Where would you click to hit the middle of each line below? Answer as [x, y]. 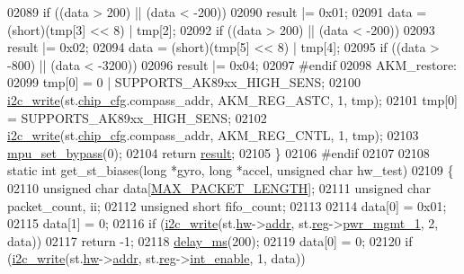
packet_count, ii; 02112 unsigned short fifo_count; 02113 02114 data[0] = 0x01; [227, 205]
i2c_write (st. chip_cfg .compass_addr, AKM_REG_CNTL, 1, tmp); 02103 [213, 135]
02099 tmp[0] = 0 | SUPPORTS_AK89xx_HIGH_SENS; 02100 [184, 82]
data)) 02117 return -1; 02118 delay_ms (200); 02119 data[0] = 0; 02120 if [210, 240]
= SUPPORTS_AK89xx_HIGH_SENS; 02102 [137, 117]
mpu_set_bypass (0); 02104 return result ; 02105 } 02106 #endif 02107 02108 [219, 152]
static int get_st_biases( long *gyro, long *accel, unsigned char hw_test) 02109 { [231, 170]
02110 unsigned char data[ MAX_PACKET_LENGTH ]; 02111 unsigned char [219, 187]
